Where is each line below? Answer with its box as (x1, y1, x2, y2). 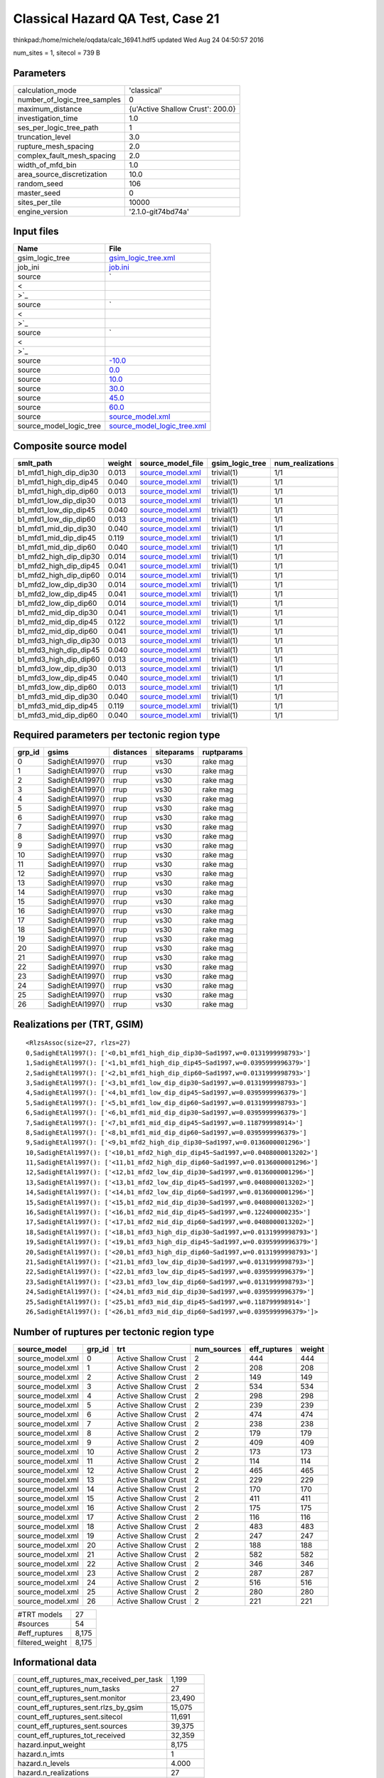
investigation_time (17, 113, 78, 123)
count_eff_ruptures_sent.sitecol (17, 1712, 123, 1722)
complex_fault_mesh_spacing (17, 150, 117, 160)
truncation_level (17, 132, 71, 142)
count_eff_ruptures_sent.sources (17, 1721, 128, 1731)
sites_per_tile (17, 197, 62, 207)
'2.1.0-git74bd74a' (129, 206, 190, 216)
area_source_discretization (17, 169, 107, 179)
